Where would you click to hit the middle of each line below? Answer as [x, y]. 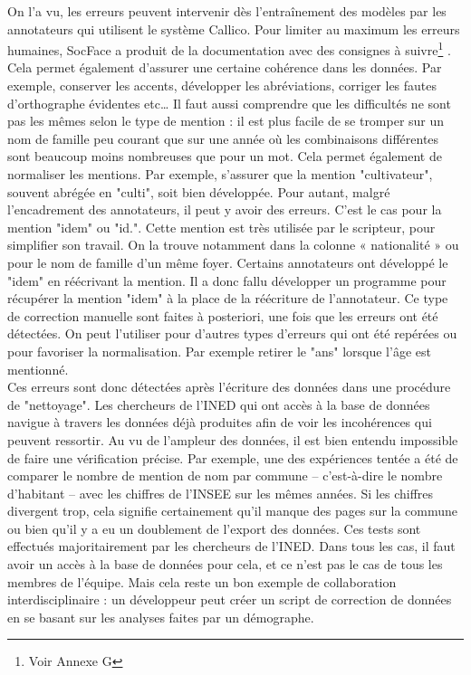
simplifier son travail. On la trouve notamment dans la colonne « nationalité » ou [233, 245]
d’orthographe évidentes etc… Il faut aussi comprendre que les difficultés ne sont [229, 103]
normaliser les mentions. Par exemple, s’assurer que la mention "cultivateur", [220, 174]
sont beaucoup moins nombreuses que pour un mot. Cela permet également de [225, 156]
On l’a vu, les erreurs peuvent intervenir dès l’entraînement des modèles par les [227, 11]
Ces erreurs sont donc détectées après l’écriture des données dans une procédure [229, 387]
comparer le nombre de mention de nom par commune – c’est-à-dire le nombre [225, 475]
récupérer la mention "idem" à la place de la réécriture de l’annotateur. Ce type [228, 298]
